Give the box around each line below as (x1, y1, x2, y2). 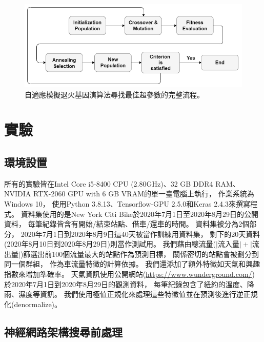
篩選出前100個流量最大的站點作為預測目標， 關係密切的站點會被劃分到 (23, 248, 259, 259)
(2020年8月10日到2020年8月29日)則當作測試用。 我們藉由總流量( (4, 238, 216, 249)
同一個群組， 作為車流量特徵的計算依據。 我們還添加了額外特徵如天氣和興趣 (4, 258, 260, 269)
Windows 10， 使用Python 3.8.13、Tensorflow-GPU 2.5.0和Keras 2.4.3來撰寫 (4, 198, 250, 209)
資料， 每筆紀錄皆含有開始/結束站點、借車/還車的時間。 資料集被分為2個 (4, 218, 250, 229)
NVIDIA (4, 188, 31, 199)
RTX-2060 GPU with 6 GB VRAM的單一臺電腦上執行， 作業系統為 (33, 188, 254, 199)
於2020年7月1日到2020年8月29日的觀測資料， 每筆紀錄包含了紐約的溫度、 (4, 278, 247, 289)
